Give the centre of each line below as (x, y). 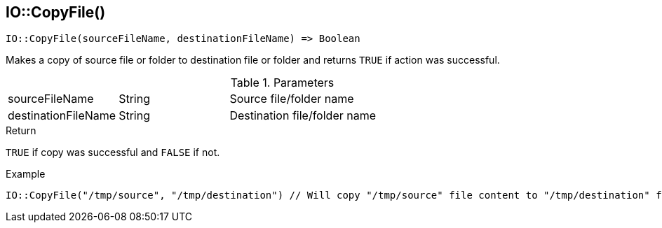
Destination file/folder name (303, 116)
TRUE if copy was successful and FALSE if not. (113, 152)
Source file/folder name (292, 99)
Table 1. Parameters (282, 83)
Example (26, 174)
